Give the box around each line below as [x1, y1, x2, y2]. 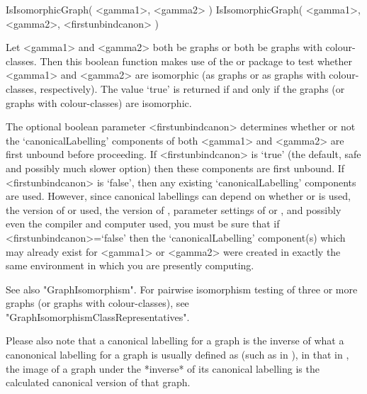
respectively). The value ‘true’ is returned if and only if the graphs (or [40, 81, 345, 96]
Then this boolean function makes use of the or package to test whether [40, 53, 353, 68]
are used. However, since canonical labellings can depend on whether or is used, [6, 188, 351, 203]
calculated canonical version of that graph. [6, 375, 191, 390]
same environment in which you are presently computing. [6, 258, 254, 273]
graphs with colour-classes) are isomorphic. [6, 95, 192, 110]
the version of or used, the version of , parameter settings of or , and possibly [6, 202, 341, 217]
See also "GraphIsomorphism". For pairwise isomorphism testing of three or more [6, 281, 358, 296]
